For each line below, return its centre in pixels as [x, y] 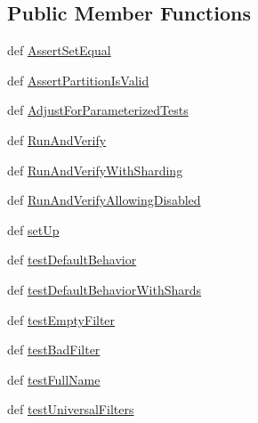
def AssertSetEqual [59, 50]
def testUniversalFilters [71, 409]
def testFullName [54, 379]
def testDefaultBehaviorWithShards [105, 289]
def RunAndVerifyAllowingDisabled [104, 200]
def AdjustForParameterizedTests [98, 110]
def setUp [33, 229]
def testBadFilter [54, 350]
